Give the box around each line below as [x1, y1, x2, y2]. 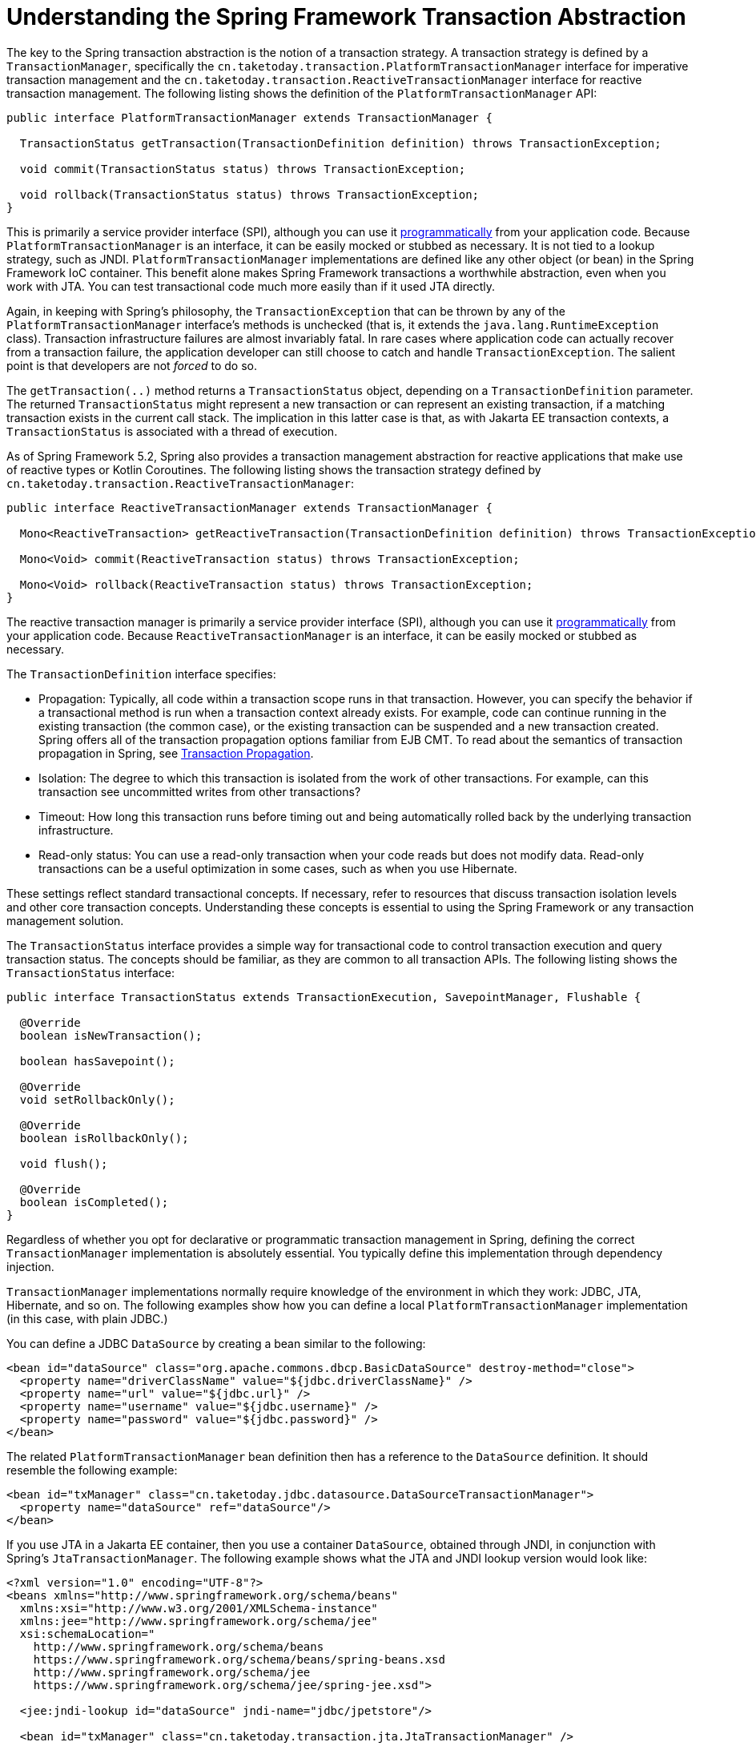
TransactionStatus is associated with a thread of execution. [6, 424, 338, 438]
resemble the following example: [6, 1462, 178, 1477]
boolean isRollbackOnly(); [19, 1131, 189, 1145]
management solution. [6, 913, 124, 927]
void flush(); [19, 1157, 108, 1170]
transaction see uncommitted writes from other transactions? [38, 784, 361, 799]
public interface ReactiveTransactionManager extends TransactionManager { [6, 501, 493, 514]
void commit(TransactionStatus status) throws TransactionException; [19, 162, 466, 175]
